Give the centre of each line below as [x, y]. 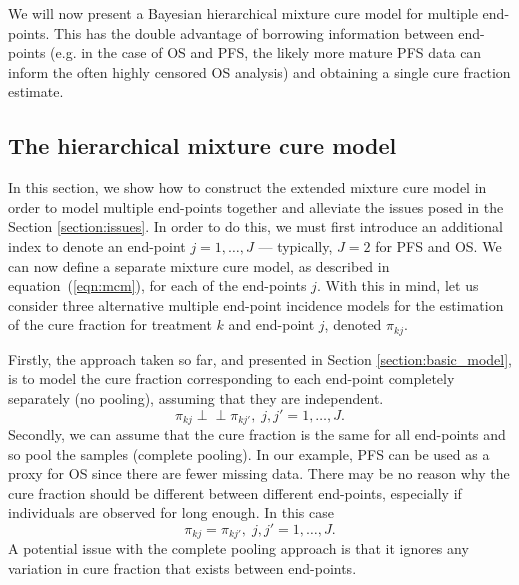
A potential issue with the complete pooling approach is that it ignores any [238, 548]
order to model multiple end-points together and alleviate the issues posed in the [256, 206]
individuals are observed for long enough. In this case [171, 512]
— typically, [295, 245]
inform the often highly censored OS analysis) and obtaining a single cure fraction [259, 71]
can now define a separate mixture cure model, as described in [199, 265]
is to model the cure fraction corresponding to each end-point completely [231, 378]
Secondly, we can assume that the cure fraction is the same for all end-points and [257, 434]
